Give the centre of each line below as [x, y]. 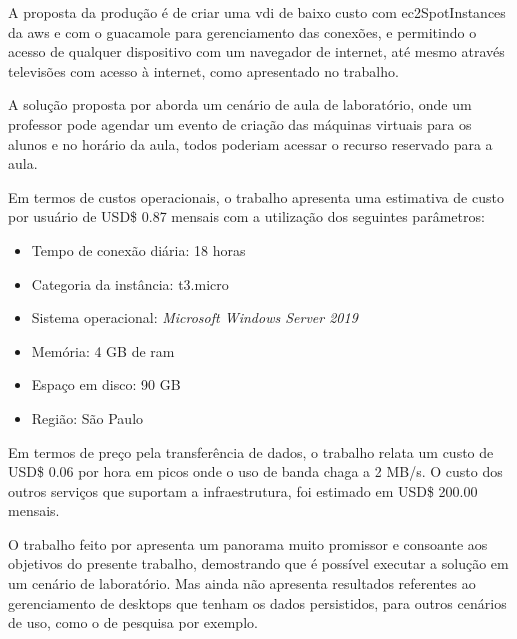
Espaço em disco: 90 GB [106, 384]
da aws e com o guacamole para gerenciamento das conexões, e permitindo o [242, 31]
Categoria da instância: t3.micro [130, 283]
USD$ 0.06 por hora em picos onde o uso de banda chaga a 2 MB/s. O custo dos [255, 471]
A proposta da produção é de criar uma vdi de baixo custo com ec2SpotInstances [257, 12]
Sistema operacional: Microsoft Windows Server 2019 [194, 317]
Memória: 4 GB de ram [103, 350]
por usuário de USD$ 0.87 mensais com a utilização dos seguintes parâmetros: [246, 216]
